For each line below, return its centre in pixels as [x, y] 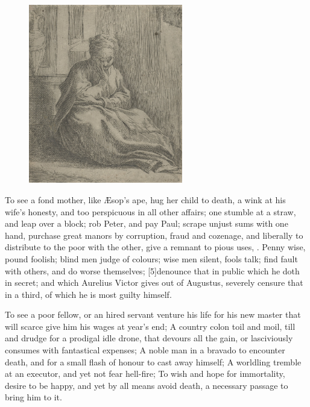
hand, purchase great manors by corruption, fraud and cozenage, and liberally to [154, 235]
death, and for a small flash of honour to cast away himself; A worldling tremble [153, 361]
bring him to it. [33, 397]
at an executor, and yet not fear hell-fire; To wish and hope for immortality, [145, 374]
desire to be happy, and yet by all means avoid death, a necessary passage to [147, 385]
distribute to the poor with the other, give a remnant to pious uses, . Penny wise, [155, 247]
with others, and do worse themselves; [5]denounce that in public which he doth [152, 270]
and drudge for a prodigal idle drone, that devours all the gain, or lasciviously [149, 338]
